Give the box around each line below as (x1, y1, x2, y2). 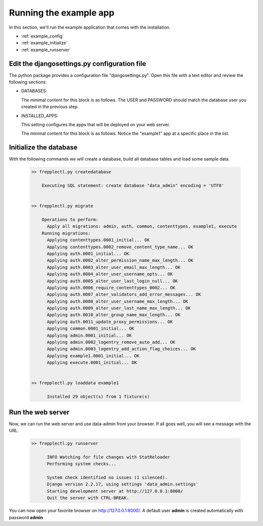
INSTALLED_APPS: (21, 112, 58, 119)
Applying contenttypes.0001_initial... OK (47, 237, 150, 243)
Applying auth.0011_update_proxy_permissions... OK (47, 319, 173, 325)
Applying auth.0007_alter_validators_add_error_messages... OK (47, 292, 201, 297)
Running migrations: (41, 230, 91, 236)
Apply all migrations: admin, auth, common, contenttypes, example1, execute (47, 224, 237, 229)
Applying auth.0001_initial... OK (47, 251, 129, 256)
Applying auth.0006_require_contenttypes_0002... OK (47, 285, 175, 290)
